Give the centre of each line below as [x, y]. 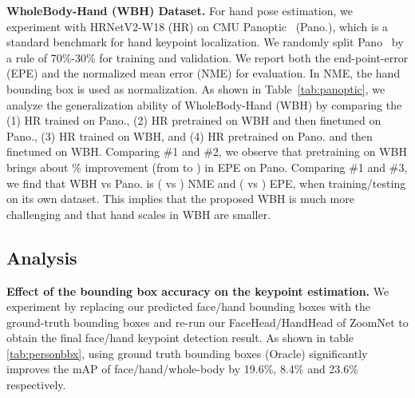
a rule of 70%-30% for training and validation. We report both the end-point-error [207, 57]
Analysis [42, 257]
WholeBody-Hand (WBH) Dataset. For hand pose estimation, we [180, 10]
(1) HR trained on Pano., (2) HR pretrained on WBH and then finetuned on [194, 120]
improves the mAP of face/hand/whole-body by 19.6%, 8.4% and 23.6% [182, 369]
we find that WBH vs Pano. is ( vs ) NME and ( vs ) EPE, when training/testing [206, 183]
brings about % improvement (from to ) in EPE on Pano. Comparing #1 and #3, [207, 167]
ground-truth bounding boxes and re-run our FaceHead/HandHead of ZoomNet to [207, 322]
